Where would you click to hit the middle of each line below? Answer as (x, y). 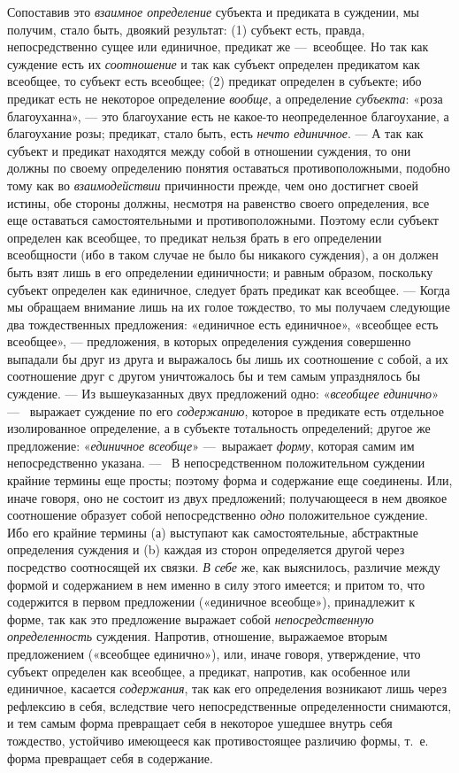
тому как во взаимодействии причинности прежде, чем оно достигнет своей (213, 185)
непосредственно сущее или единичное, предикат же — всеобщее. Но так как (218, 46)
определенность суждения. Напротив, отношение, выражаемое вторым (197, 636)
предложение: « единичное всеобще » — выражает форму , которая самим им (211, 445)
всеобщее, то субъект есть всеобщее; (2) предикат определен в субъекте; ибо (214, 81)
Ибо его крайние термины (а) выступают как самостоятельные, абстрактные (213, 532)
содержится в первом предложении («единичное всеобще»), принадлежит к (211, 602)
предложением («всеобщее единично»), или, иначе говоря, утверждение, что (214, 653)
